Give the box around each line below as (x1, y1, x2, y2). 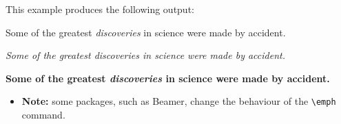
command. (21, 108, 65, 122)
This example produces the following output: (6, 2, 194, 16)
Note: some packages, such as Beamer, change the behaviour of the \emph (21, 94, 336, 108)
